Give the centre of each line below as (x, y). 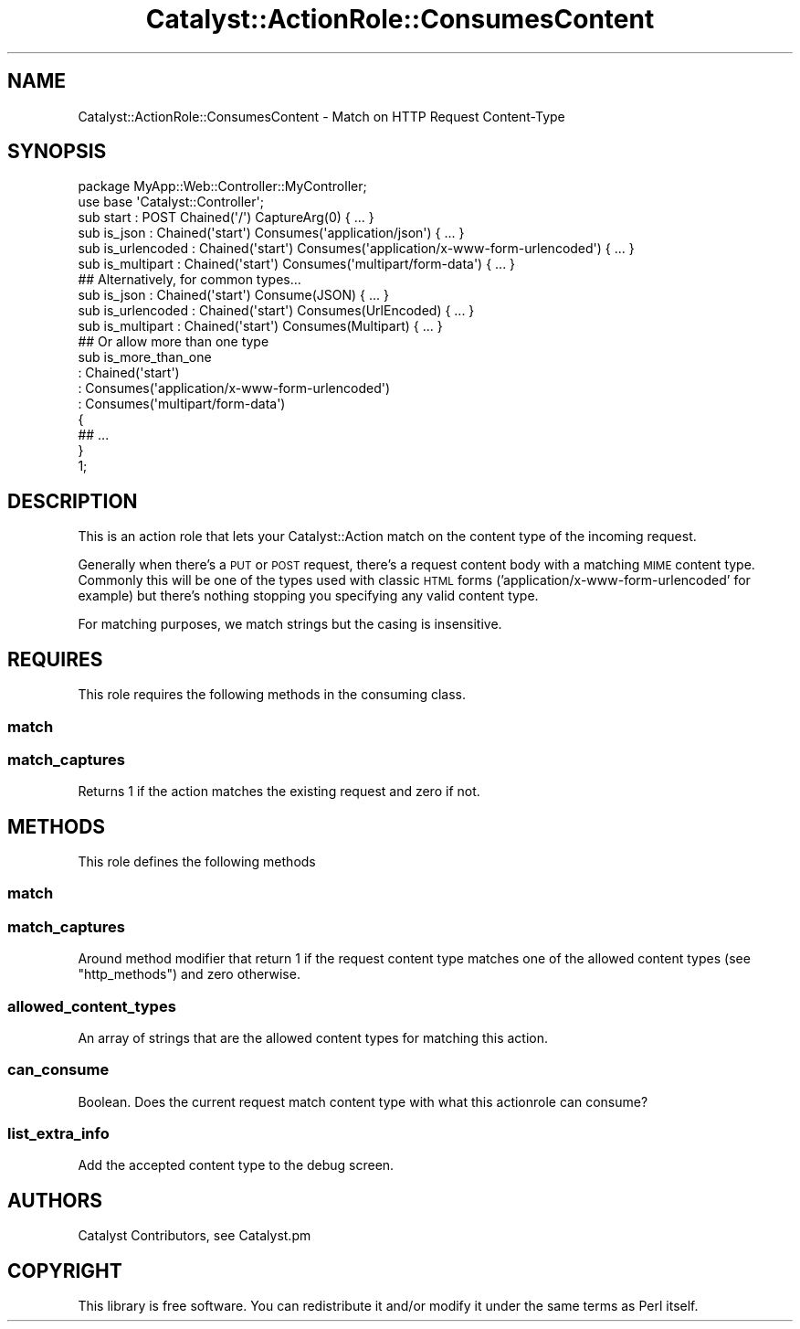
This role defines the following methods (197, 862)
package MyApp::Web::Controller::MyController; (222, 186)
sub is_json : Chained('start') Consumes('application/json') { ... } (271, 233)
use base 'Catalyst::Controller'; (171, 202)
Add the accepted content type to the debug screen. (236, 1165)
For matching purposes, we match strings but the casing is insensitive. (290, 624)
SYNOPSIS (57, 152)
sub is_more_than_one (145, 357)
